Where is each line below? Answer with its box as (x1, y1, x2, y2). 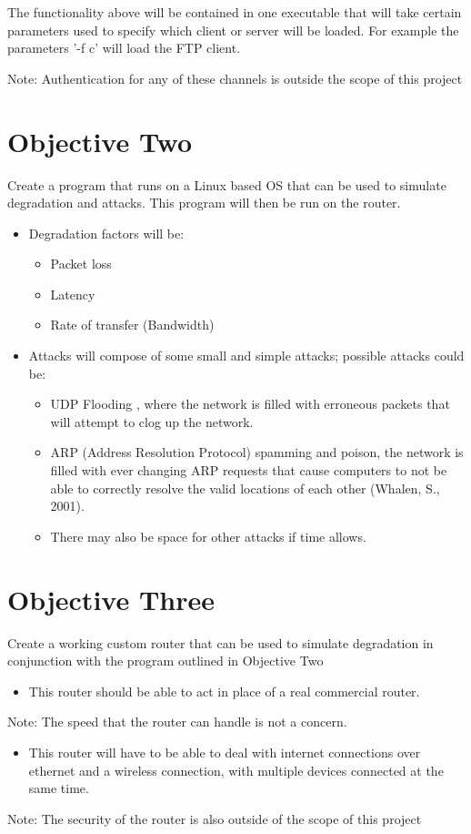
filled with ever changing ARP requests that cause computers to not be (50, 461, 447, 480)
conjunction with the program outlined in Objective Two (7, 651, 324, 670)
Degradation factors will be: (28, 223, 185, 242)
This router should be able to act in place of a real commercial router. (28, 681, 420, 700)
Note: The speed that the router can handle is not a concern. (7, 712, 347, 731)
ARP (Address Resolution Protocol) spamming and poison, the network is (50, 442, 464, 462)
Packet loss (50, 254, 112, 273)
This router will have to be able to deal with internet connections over (28, 742, 421, 761)
